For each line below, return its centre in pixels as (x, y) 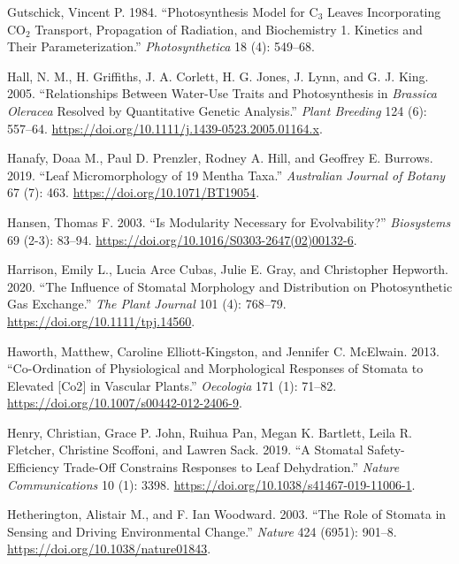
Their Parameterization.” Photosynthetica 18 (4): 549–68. (161, 46)
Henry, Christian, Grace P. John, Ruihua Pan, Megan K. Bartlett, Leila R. (210, 432)
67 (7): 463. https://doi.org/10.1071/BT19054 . (134, 192)
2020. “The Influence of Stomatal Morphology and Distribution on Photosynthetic (230, 286)
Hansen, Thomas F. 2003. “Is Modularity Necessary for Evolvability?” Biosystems (229, 221)
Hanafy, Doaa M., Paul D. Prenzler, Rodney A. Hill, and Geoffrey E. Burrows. (220, 158)
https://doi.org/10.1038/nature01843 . (109, 549)
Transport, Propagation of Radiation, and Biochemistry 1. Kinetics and (229, 29)
